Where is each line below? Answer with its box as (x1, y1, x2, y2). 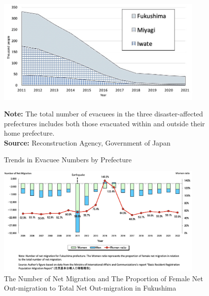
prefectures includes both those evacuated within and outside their (4, 118, 205, 128)
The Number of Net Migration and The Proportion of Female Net (4, 273, 203, 283)
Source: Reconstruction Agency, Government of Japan (4, 137, 171, 148)
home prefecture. (4, 128, 55, 138)
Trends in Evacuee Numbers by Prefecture (4, 154, 132, 164)
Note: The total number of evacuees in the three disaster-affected (4, 109, 203, 119)
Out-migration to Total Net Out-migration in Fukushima (4, 283, 176, 293)
